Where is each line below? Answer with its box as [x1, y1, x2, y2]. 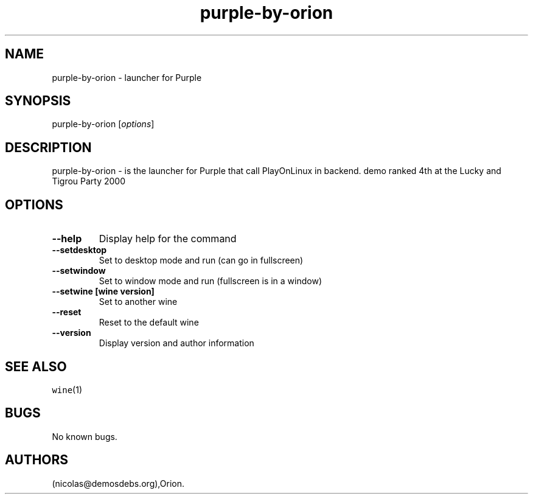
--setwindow [52, 265, 106, 276]
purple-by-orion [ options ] [52, 119, 155, 130]
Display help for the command [99, 232, 237, 245]
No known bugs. [52, 431, 117, 442]
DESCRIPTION [5, 139, 92, 155]
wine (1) [52, 384, 83, 395]
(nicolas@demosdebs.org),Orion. [52, 478, 184, 489]
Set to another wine [99, 296, 178, 307]
